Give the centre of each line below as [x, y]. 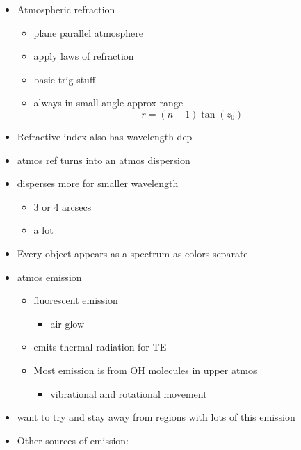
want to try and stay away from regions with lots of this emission [156, 417]
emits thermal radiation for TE [100, 347]
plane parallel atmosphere [88, 32]
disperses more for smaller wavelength [98, 183]
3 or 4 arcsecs [63, 206]
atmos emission [49, 276]
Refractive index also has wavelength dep [105, 136]
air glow [67, 323]
